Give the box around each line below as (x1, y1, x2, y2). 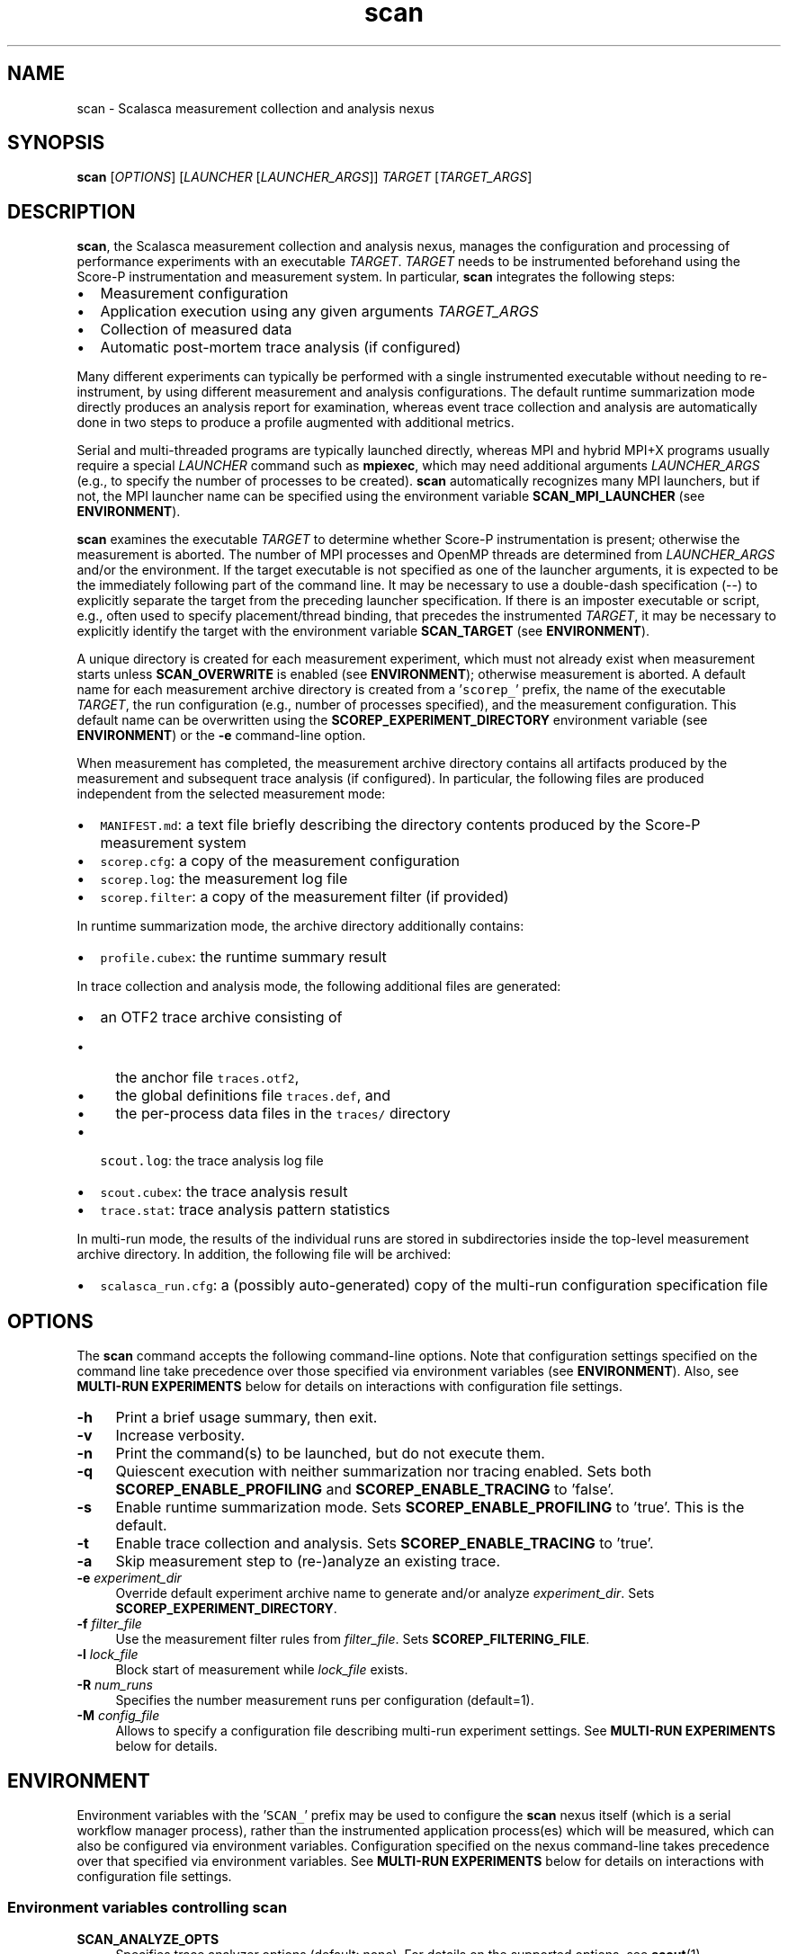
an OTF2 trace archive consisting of (100, 1008, 343, 1027)
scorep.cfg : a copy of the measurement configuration (100, 852, 461, 870)
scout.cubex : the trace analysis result (100, 1182, 348, 1201)
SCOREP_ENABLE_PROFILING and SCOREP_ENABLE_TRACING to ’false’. (115, 1480, 614, 1499)
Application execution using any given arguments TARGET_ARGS (100, 302, 539, 321)
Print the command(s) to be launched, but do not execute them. (115, 1444, 545, 1463)
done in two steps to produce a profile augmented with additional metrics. (76, 415, 515, 431)
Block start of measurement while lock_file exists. (115, 1662, 408, 1678)
